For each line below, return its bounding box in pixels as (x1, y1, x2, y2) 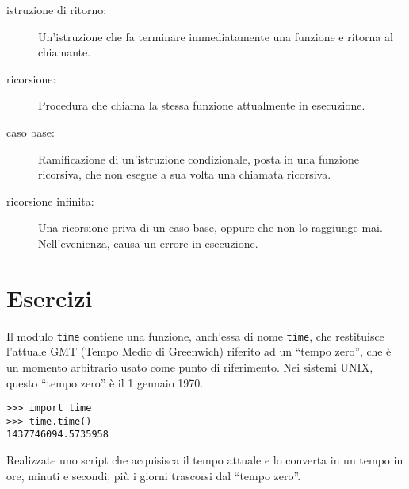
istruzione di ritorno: (6, 2, 107, 17)
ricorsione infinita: (6, 192, 94, 209)
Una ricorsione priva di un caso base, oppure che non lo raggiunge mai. (38, 219, 383, 236)
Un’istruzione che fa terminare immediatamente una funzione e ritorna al (38, 28, 393, 44)
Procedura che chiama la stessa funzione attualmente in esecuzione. (38, 97, 365, 114)
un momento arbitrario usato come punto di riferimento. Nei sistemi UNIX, (6, 358, 373, 375)
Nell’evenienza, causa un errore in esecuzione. (38, 234, 258, 251)
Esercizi (6, 281, 93, 314)
